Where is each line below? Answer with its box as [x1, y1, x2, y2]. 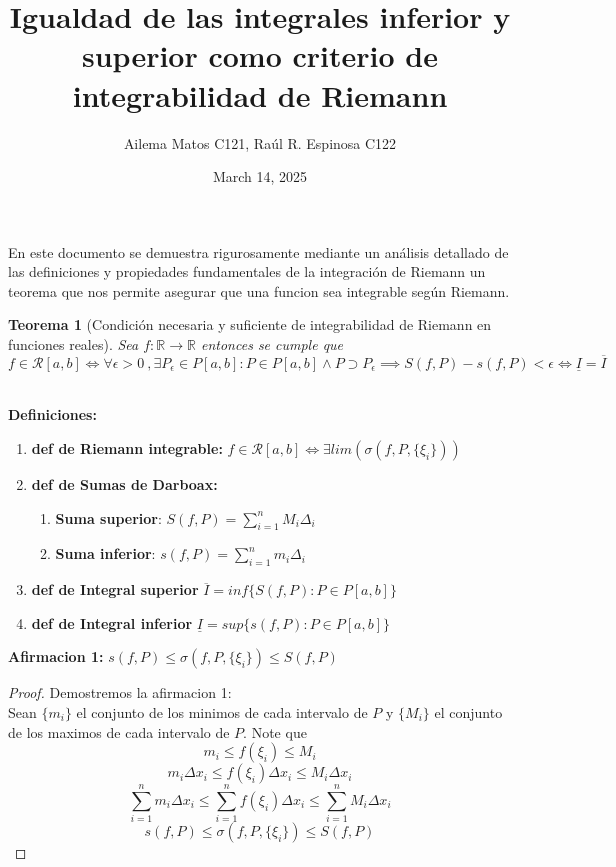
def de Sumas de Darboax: [31, 474, 218, 495]
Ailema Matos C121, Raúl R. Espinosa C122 [123, 132, 397, 153]
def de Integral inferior [31, 612, 193, 633]
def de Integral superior [31, 579, 199, 600]
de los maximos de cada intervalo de [8, 721, 230, 742]
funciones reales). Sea [8, 334, 139, 355]
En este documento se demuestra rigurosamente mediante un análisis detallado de [8, 241, 509, 262]
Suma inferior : [55, 543, 156, 564]
